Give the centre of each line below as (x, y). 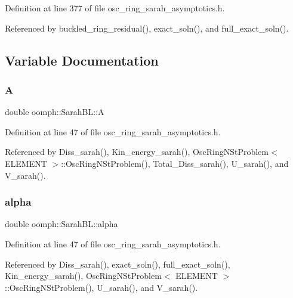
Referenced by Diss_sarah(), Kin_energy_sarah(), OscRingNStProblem (137, 152)
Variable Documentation (82, 60)
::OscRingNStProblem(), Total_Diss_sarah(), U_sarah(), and (175, 163)
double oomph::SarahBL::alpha (61, 224)
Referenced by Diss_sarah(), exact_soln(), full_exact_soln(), (118, 264)
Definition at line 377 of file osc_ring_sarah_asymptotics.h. (115, 8)
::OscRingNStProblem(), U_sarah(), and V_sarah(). (101, 287)
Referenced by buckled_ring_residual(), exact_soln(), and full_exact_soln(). (147, 28)
